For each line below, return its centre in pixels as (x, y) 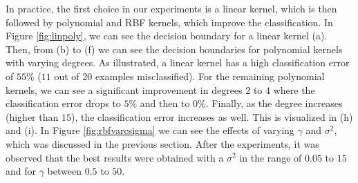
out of (67, 76)
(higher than (32, 116)
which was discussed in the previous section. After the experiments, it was (162, 143)
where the (294, 89)
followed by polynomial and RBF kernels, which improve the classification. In (169, 22)
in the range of (271, 157)
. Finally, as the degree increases (274, 103)
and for (21, 171)
